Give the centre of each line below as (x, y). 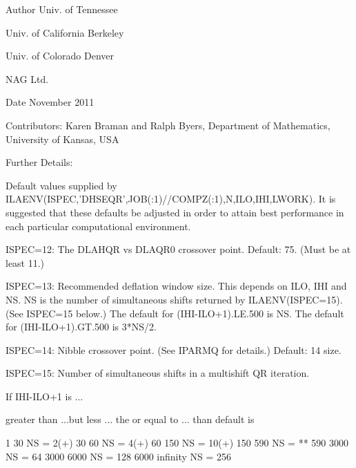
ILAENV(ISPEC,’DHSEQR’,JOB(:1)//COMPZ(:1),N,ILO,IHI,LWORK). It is (171, 199)
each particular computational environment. (98, 226)
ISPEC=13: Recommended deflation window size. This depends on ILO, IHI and (176, 286)
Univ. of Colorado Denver (60, 56)
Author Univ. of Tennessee (62, 9)
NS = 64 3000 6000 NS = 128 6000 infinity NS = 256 (119, 456)
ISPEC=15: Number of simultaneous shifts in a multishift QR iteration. (158, 373)
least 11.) (25, 262)
